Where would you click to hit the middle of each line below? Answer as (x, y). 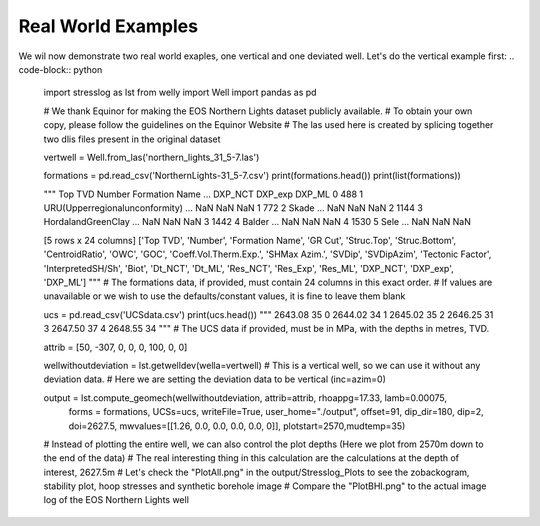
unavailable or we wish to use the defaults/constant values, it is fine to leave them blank (224, 296)
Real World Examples (108, 26)
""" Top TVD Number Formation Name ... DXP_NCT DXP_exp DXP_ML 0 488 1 (203, 194)
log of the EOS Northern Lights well (116, 500)
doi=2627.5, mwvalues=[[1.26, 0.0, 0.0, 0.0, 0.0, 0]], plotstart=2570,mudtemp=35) (237, 426)
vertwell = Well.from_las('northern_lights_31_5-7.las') (151, 157)
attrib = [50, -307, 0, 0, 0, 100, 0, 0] (115, 347)
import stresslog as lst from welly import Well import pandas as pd (180, 92)
